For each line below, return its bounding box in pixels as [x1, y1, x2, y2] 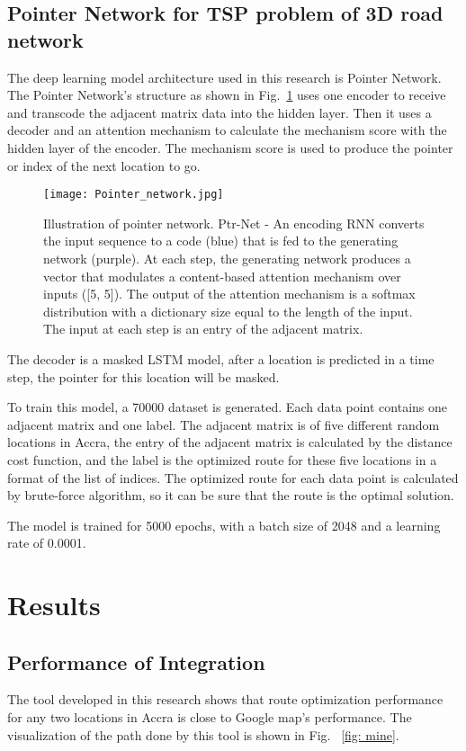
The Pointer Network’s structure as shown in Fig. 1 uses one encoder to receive [7, 85, 446, 104]
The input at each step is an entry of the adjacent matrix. [43, 319, 363, 338]
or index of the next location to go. [7, 156, 201, 174]
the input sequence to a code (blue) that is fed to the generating [43, 231, 399, 250]
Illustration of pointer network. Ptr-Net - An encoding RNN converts [43, 213, 425, 232]
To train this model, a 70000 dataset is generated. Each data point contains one [7, 398, 448, 416]
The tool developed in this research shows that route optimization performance [7, 690, 444, 709]
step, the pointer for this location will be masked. [7, 367, 280, 386]
